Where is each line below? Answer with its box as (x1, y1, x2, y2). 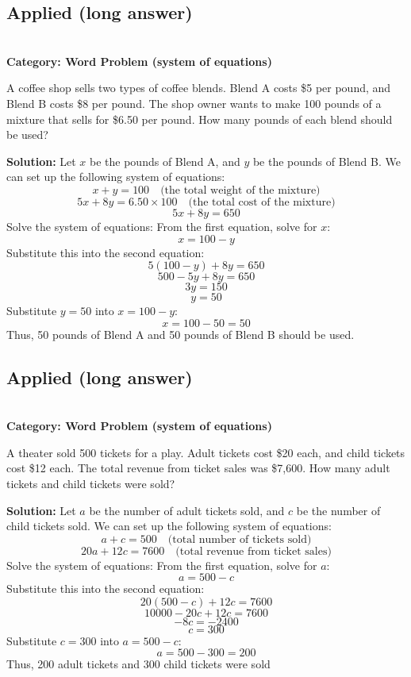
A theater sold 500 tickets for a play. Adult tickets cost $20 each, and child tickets (6, 444, 405, 460)
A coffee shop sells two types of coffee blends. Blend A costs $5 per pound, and (6, 79, 391, 96)
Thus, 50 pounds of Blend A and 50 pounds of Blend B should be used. (6, 325, 355, 342)
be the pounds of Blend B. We (252, 152, 401, 169)
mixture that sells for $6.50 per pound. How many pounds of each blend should (6, 110, 393, 127)
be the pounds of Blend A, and (90, 152, 240, 169)
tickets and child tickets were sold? (6, 475, 175, 491)
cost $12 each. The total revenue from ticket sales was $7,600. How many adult (6, 460, 390, 476)
